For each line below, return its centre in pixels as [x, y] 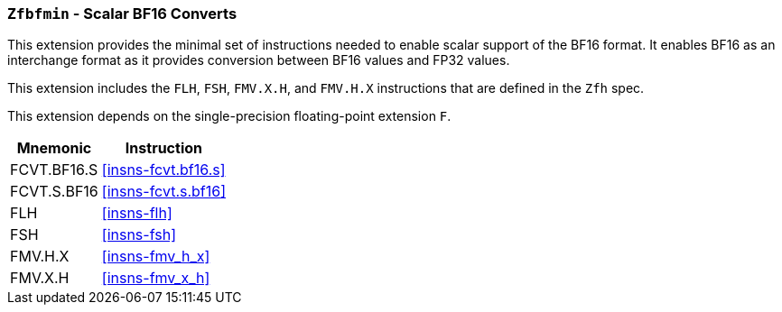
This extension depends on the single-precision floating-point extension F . [229, 116]
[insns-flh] [137, 213]
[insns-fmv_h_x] [156, 257]
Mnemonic [54, 148]
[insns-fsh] [139, 235]
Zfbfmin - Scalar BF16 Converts [122, 14]
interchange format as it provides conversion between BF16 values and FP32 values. [259, 60]
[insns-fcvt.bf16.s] [163, 170]
